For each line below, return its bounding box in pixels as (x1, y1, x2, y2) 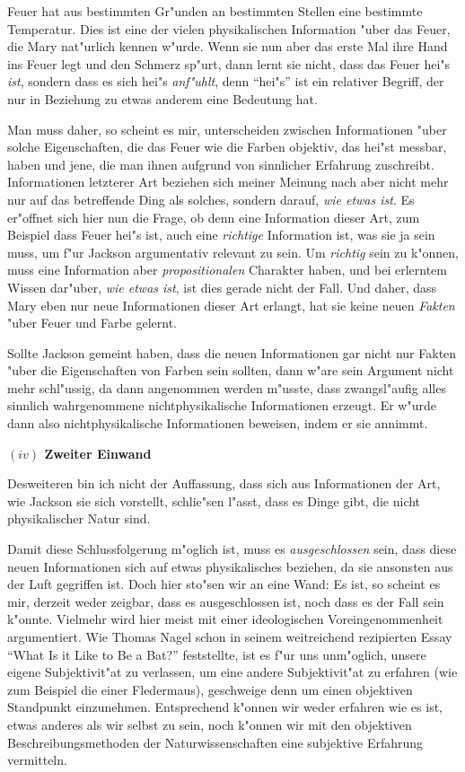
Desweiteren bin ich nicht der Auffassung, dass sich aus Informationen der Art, (7, 474, 441, 493)
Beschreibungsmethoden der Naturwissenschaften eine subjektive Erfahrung (7, 733, 424, 751)
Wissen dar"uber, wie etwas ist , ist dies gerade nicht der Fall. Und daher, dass (7, 277, 437, 296)
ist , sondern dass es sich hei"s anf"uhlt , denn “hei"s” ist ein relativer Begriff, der (7, 72, 444, 91)
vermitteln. (7, 750, 67, 769)
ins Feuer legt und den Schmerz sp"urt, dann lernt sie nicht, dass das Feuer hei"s (7, 54, 451, 73)
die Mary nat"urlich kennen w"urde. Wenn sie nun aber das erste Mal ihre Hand (7, 37, 448, 56)
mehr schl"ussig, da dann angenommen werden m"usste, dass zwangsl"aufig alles (7, 378, 446, 397)
